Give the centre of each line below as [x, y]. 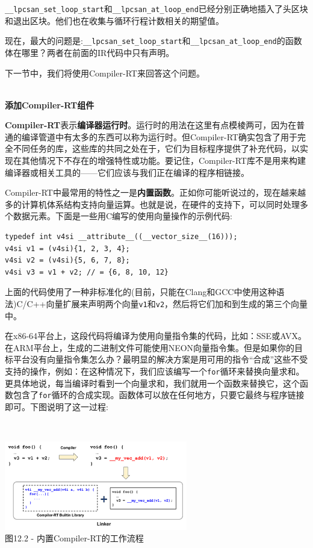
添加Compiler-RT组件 [50, 104]
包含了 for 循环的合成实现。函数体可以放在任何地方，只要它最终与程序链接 [159, 395]
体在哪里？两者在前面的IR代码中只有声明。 [90, 52]
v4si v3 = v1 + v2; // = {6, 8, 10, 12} [87, 272]
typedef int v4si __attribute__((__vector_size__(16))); [121, 237]
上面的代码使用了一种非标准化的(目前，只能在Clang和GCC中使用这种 [141, 292]
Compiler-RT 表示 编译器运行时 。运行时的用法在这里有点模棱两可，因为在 [151, 125]
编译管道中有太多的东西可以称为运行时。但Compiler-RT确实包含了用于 [159, 136]
